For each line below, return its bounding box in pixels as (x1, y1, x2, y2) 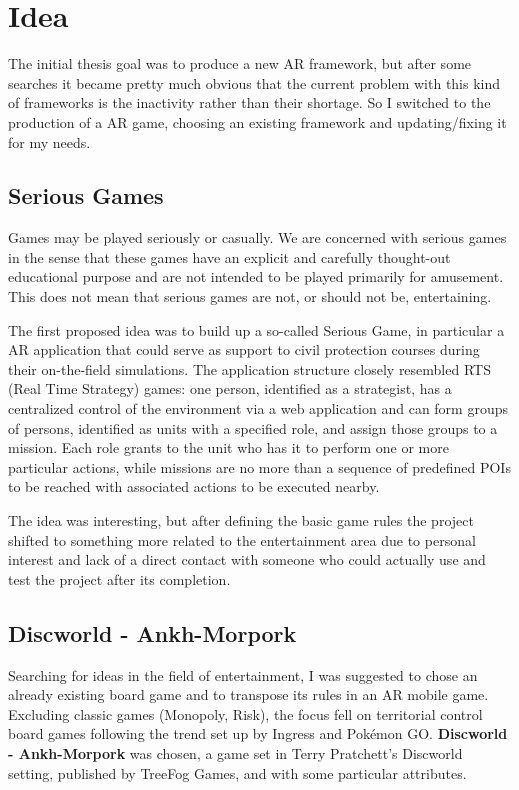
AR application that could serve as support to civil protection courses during (8, 339, 480, 360)
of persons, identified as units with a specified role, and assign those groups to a (8, 417, 498, 438)
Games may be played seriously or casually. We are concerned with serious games (8, 227, 507, 248)
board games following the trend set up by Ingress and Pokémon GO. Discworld (8, 723, 508, 744)
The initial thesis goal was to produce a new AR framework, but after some (8, 53, 472, 74)
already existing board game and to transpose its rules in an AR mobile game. (8, 684, 489, 705)
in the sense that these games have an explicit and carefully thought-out (8, 246, 451, 267)
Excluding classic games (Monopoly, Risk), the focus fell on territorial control (8, 703, 483, 724)
